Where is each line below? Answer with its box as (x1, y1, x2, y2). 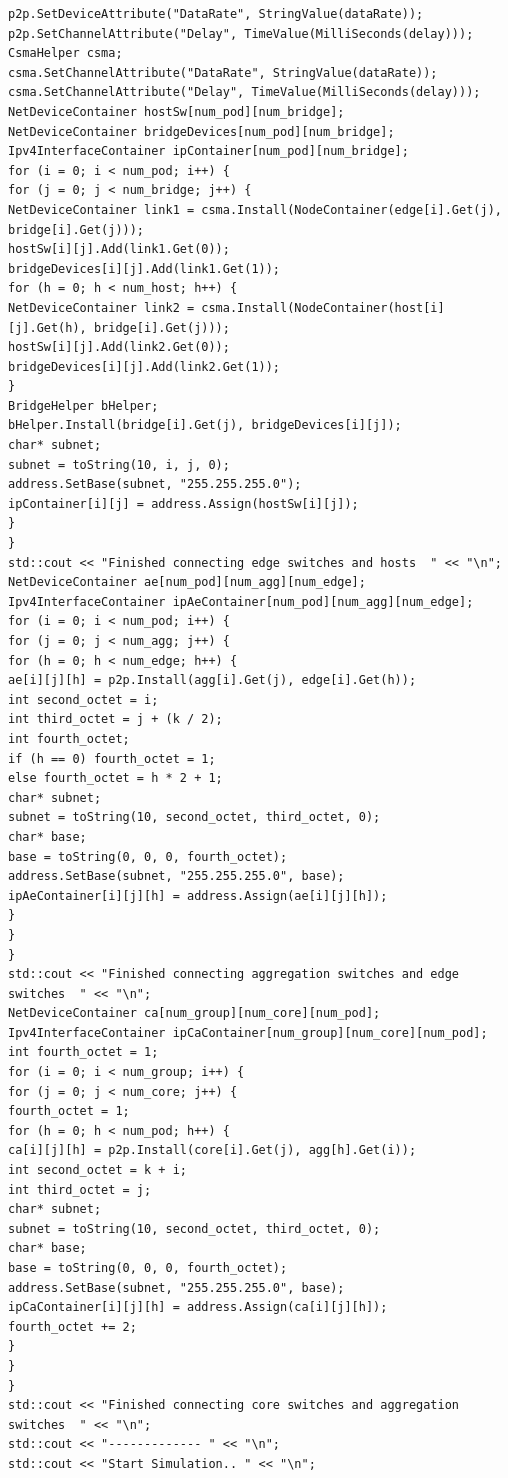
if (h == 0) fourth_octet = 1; (8, 751, 216, 766)
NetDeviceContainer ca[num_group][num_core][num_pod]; (8, 1006, 381, 1021)
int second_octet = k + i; (8, 1163, 187, 1178)
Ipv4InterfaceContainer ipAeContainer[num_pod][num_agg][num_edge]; (8, 594, 474, 609)
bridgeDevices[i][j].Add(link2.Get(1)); (8, 359, 281, 374)
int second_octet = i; (8, 692, 159, 707)
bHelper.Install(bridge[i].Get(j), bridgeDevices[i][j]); (8, 418, 402, 433)
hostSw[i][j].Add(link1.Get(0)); (8, 242, 230, 257)
